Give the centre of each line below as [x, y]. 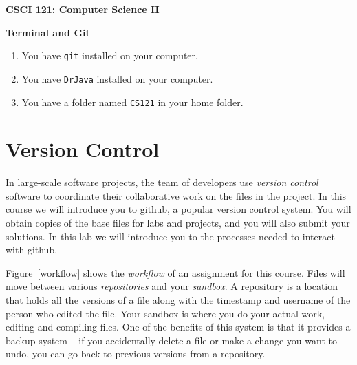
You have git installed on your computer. [110, 55]
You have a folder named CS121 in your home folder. [132, 102]
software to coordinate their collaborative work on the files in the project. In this [176, 195]
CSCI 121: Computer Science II [83, 9]
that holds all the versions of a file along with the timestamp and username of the [178, 300]
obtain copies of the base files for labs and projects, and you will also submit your [178, 223]
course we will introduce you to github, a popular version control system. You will [178, 209]
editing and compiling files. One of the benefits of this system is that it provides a [178, 327]
